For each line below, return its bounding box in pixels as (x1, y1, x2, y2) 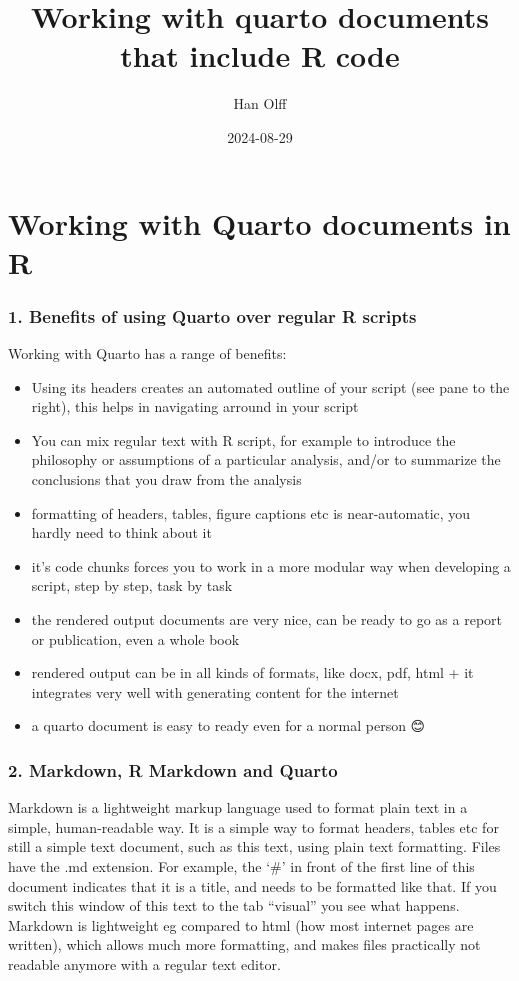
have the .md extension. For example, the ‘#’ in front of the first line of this (8, 856, 475, 876)
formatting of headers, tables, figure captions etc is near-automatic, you (31, 502, 471, 523)
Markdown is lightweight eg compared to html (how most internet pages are (8, 914, 474, 935)
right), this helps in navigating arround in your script (31, 396, 359, 417)
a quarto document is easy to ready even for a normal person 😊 (31, 715, 426, 736)
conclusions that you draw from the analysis (31, 469, 302, 490)
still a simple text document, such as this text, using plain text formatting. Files (8, 836, 501, 857)
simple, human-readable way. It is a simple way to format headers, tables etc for (8, 816, 499, 837)
